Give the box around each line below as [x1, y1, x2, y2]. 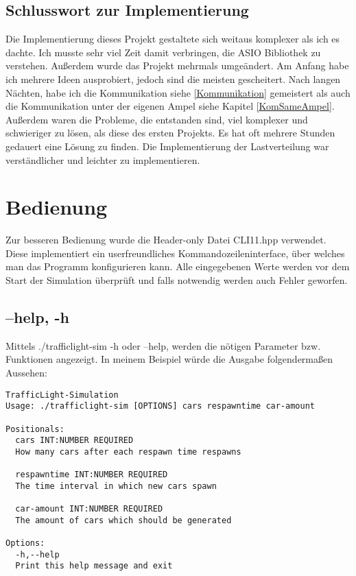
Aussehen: [5, 365, 47, 380]
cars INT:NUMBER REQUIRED [15, 435, 134, 446]
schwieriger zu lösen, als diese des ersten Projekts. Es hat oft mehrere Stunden [5, 125, 335, 140]
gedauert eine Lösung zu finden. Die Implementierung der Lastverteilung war [5, 139, 329, 153]
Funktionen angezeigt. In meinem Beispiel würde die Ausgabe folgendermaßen [5, 352, 333, 366]
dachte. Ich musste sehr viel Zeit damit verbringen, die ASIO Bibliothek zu [5, 45, 321, 59]
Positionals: [5, 424, 64, 434]
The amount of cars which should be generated [15, 515, 232, 525]
